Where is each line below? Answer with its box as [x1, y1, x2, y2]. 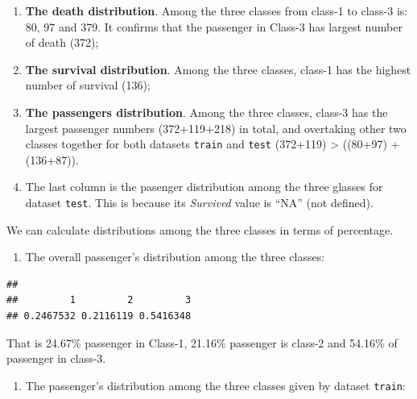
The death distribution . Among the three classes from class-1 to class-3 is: [25, 2, 408, 19]
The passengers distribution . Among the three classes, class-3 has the [25, 103, 388, 120]
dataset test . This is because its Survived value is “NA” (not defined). [25, 194, 374, 210]
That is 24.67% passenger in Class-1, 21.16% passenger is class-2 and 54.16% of [6, 334, 398, 351]
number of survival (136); [25, 77, 151, 94]
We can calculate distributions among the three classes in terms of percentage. [6, 221, 394, 238]
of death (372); [25, 34, 99, 51]
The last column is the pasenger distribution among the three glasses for [25, 178, 383, 195]
